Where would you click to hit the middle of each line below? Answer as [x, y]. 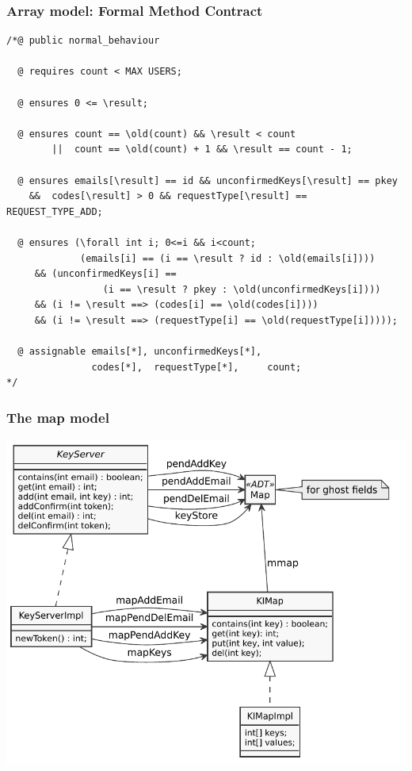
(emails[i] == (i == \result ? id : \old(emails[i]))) [228, 258]
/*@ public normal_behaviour [83, 41]
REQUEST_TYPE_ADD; [55, 211]
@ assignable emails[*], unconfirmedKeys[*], [140, 352]
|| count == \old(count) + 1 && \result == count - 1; [202, 150]
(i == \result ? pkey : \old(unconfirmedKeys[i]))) [242, 289]
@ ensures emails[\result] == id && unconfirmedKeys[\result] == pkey [208, 180]
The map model [58, 417]
